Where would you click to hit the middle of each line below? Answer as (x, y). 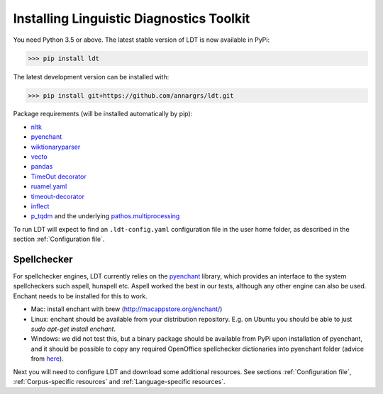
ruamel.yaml (49, 186)
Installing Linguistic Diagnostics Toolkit (132, 18)
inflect (40, 206)
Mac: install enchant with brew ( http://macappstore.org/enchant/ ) (127, 309)
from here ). (47, 359)
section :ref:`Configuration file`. (59, 239)
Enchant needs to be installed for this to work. (81, 296)
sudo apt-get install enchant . (73, 329)
